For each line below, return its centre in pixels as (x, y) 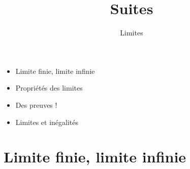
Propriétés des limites (49, 88)
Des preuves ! (36, 104)
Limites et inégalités (47, 122)
